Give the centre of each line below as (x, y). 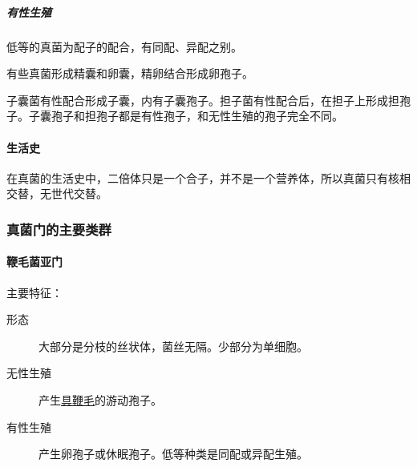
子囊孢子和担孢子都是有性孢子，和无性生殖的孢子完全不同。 (186, 116)
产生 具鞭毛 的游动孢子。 (100, 399)
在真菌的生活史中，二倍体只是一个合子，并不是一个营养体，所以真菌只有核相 (208, 177)
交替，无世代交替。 (57, 193)
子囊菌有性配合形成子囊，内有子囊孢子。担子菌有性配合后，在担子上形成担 (203, 100)
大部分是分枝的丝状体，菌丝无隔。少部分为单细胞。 (173, 346)
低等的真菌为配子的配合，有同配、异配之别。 (124, 46)
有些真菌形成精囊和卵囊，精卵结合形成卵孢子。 (130, 73)
